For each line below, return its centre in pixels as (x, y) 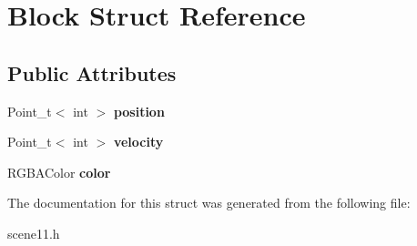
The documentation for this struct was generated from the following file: (209, 203)
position (139, 111)
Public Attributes (92, 72)
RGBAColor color (59, 172)
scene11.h (34, 233)
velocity (138, 142)
